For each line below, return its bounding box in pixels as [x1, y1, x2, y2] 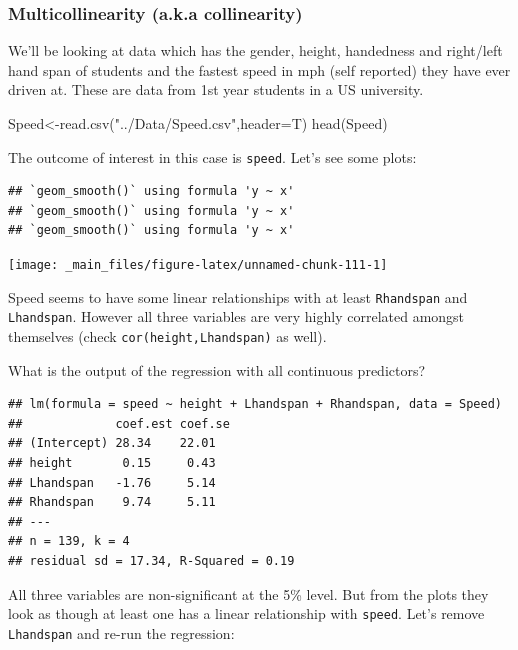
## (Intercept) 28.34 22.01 [8, 436, 216, 451]
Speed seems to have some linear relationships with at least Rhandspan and [8, 286, 468, 307]
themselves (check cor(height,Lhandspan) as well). [8, 326, 327, 346]
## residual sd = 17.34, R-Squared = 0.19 [8, 554, 295, 568]
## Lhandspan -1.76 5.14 [8, 475, 216, 490]
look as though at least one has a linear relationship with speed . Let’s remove [8, 603, 485, 624]
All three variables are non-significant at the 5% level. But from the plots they [8, 583, 489, 604]
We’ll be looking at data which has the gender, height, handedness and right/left [8, 40, 503, 61]
